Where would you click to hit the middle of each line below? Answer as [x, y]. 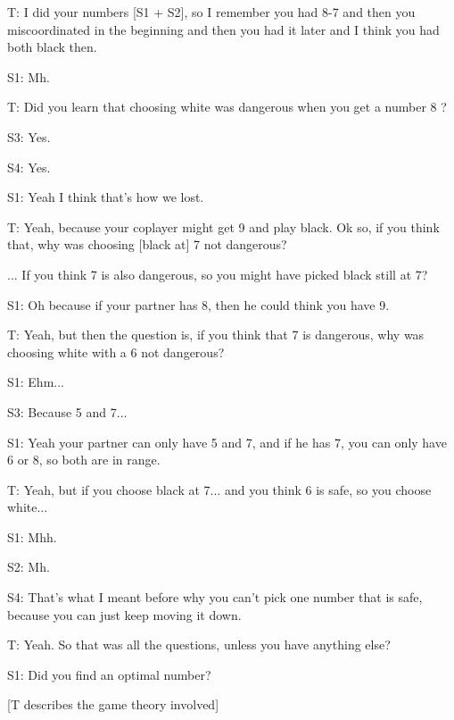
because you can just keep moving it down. [124, 614]
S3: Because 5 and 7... [67, 411]
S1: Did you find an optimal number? [109, 674]
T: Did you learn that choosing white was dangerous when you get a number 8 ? [227, 107]
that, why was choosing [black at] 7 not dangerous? [147, 244]
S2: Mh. [29, 567]
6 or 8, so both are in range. [84, 460]
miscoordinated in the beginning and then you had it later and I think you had [223, 29]
